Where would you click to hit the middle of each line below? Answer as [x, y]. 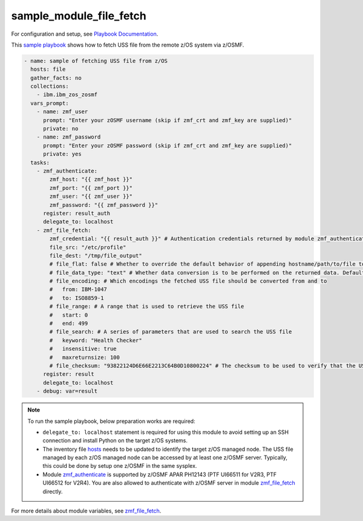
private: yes [62, 154]
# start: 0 [69, 315]
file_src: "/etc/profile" [88, 247]
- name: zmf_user [62, 112]
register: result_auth [77, 213]
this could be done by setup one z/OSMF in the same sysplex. [120, 466]
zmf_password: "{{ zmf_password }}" [104, 205]
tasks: [40, 162]
